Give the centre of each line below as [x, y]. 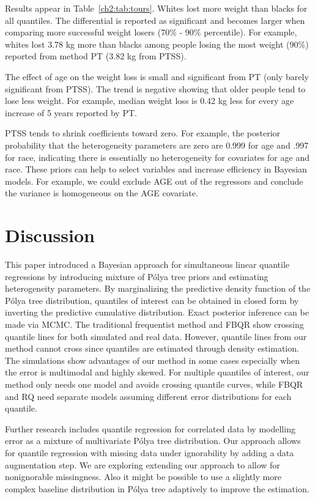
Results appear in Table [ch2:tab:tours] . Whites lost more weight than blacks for [156, 8]
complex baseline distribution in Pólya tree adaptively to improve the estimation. [157, 488]
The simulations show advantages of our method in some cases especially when [153, 360]
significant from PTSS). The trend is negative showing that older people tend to [155, 88]
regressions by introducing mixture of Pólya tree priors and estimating [137, 276]
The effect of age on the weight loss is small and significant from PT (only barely [157, 76]
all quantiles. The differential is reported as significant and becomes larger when [155, 20]
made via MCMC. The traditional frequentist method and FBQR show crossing [154, 324]
